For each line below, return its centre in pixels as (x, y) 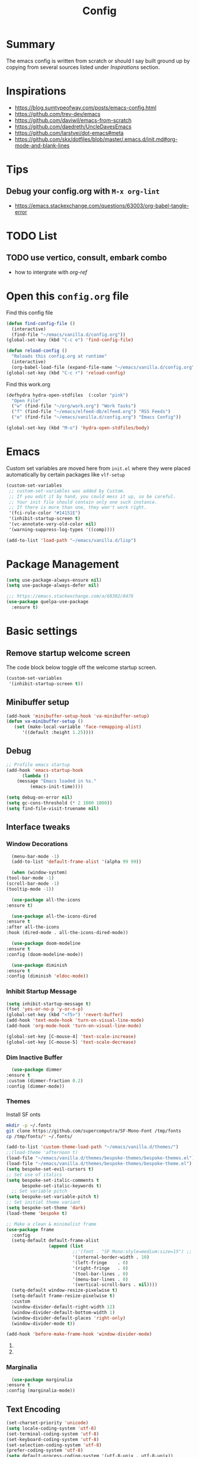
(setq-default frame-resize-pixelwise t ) (63, 1296)
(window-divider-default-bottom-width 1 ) (63, 1312)
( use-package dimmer (37, 1070)
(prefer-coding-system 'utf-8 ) (45, 1450)
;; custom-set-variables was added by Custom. (67, 491)
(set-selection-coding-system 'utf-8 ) (54, 1445)
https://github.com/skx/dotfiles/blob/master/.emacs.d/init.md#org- (96, 139)
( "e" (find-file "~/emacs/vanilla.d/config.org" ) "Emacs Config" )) (97, 417)
